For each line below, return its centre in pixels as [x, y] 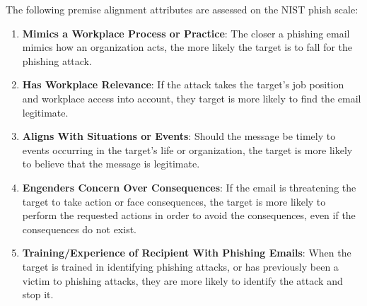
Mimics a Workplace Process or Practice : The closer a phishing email [186, 33]
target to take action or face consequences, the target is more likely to [174, 201]
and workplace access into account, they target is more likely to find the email [192, 98]
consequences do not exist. [80, 229]
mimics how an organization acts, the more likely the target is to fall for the [187, 47]
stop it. [38, 294]
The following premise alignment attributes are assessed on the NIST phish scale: [182, 9]
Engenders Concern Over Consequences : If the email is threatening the [189, 187]
